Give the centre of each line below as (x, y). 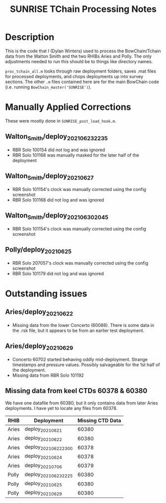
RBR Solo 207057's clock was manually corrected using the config (80, 263)
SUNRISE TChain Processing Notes (83, 9)
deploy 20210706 (43, 466)
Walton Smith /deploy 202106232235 (56, 137)
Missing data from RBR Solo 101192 (48, 375)
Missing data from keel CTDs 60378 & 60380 (76, 391)
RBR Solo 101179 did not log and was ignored (58, 273)
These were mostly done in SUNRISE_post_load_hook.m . (61, 121)
